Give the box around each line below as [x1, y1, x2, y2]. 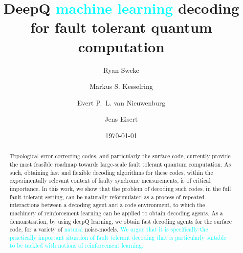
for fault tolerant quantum [30, 17, 212, 37]
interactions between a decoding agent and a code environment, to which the [9, 201, 205, 209]
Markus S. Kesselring [89, 81, 153, 91]
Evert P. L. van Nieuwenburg [77, 97, 166, 107]
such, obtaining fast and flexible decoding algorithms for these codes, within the [9, 168, 213, 176]
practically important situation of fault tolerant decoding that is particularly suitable [9, 233, 226, 241]
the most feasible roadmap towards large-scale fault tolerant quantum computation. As [9, 160, 231, 168]
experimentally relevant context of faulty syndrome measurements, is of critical [9, 176, 211, 185]
